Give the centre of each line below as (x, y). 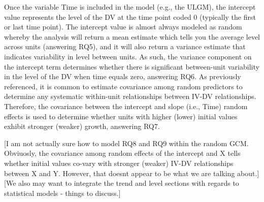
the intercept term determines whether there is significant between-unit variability (132, 66)
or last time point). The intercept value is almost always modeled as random (123, 27)
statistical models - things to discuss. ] (62, 193)
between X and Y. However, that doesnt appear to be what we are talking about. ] (132, 173)
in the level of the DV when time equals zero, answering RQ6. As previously (123, 76)
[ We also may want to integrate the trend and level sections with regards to (122, 183)
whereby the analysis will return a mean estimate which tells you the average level (132, 36)
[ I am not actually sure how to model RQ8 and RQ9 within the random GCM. (126, 143)
